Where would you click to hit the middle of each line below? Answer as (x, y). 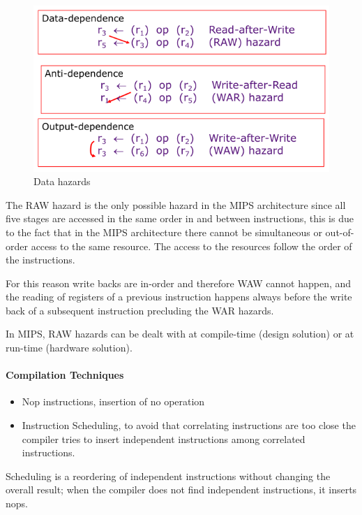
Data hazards (62, 181)
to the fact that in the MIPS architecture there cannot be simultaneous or (164, 232)
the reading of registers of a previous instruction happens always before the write (179, 297)
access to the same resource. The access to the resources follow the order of (191, 246)
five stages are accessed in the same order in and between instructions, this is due (180, 218)
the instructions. (40, 260)
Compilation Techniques (65, 375)
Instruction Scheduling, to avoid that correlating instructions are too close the (189, 425)
